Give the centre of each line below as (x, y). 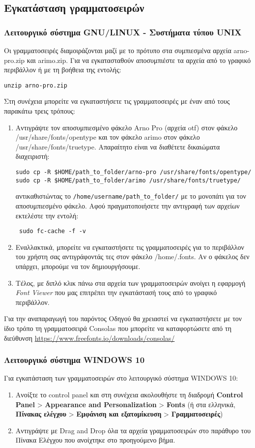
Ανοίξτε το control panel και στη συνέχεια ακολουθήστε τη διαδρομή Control (129, 394)
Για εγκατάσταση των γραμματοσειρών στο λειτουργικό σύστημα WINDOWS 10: (121, 378)
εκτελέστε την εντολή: (47, 215)
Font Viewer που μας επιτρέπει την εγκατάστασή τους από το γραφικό (116, 292)
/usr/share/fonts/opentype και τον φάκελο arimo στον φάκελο (108, 137)
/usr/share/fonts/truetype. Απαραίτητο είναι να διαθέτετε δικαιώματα (118, 146)
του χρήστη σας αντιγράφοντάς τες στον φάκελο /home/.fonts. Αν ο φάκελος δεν (132, 256)
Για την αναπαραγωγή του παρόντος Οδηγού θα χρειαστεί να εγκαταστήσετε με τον (123, 318)
